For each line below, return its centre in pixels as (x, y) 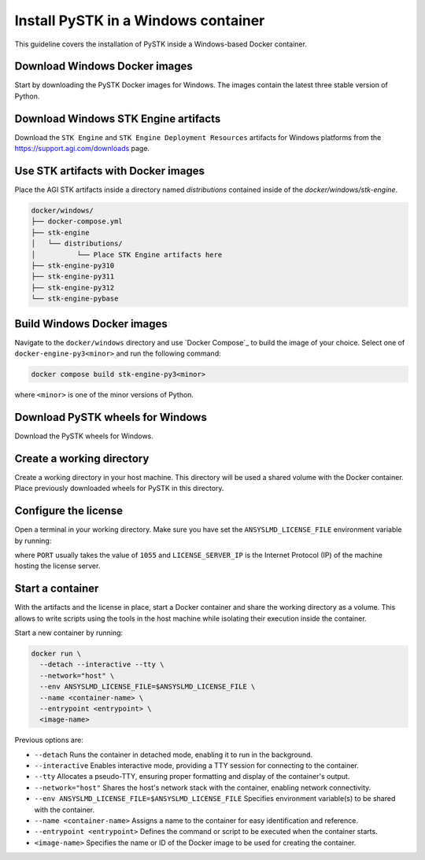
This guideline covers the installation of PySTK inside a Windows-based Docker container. (161, 44)
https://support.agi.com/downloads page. (82, 149)
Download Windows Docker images (103, 66)
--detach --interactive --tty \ (102, 664)
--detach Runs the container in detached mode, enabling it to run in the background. (174, 755)
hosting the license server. (57, 566)
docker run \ (56, 653)
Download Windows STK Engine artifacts (118, 118)
